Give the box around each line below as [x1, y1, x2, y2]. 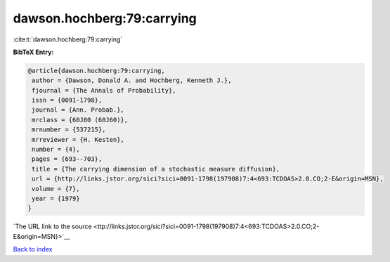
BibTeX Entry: [13, 48, 54, 56]
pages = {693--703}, [32, 155, 103, 163]
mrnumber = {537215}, [32, 126, 106, 133]
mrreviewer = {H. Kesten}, [32, 136, 124, 143]
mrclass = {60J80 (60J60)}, [32, 116, 129, 124]
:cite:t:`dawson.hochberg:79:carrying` [13, 35, 123, 44]
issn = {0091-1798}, [32, 96, 103, 105]
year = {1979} [32, 195, 80, 202]
